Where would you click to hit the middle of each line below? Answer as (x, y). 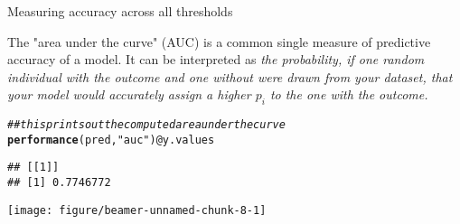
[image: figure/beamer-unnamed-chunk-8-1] (137, 210)
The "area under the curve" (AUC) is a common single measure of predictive (219, 41)
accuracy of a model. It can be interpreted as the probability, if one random (216, 59)
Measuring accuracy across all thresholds (120, 11)
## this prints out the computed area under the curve (146, 125)
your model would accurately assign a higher (129, 94)
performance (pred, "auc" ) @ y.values (111, 140)
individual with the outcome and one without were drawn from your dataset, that (230, 76)
